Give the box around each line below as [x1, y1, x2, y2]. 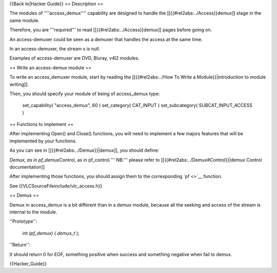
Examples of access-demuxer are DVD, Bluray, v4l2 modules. [9, 55, 140, 61]
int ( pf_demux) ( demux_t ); [22, 230, 80, 236]
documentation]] [9, 164, 45, 170]
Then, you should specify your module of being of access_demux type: [9, 90, 160, 97]
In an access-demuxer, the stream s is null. [9, 45, 101, 51]
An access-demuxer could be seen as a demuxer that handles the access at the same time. [9, 36, 203, 42]
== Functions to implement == [9, 121, 74, 128]
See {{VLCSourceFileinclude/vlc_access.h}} [9, 183, 103, 189]
